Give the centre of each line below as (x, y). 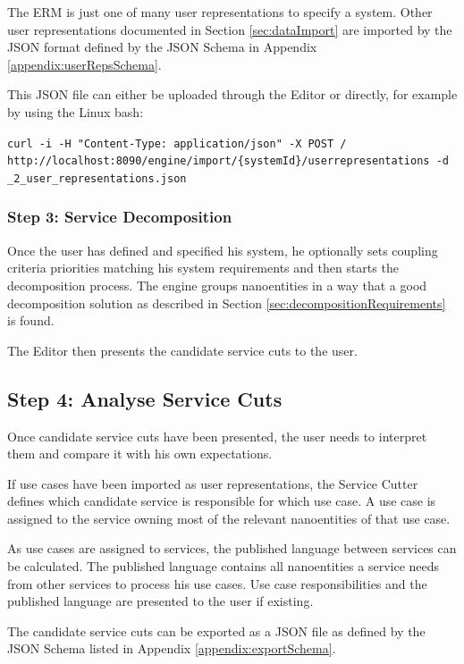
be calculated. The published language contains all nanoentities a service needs (224, 566)
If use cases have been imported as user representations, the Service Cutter (213, 483)
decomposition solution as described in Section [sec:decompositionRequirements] (227, 303)
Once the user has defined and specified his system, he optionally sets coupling (223, 250)
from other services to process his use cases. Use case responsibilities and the (217, 583)
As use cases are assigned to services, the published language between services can (232, 548)
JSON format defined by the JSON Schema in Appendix (162, 47)
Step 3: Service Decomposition (120, 217)
